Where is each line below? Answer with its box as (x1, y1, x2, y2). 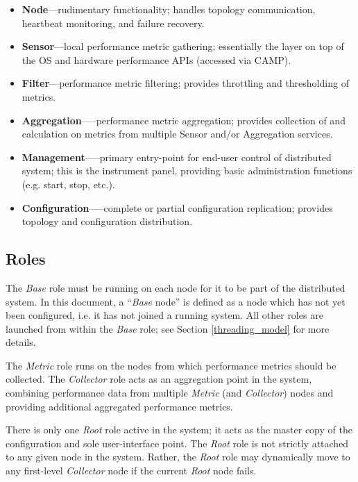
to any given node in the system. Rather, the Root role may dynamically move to (6, 449, 350, 464)
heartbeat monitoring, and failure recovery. (22, 15, 205, 30)
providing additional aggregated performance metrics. (6, 399, 233, 413)
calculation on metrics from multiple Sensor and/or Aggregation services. (22, 126, 333, 141)
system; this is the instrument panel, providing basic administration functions (22, 163, 352, 178)
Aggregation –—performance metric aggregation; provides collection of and (22, 113, 346, 127)
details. (6, 335, 36, 349)
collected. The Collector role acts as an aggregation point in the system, (6, 372, 312, 386)
